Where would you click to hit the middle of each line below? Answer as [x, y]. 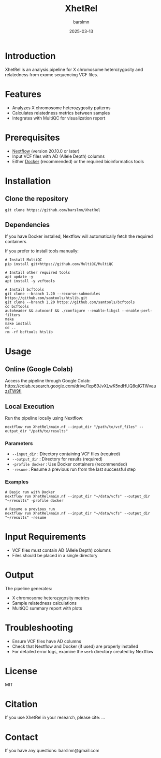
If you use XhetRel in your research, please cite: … [55, 717]
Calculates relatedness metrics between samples [61, 113]
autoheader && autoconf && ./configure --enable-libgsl [62, 311]
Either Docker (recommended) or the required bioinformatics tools [78, 161]
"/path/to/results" [48, 431]
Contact [22, 737]
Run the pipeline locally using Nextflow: [44, 418]
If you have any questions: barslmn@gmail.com [52, 751]
